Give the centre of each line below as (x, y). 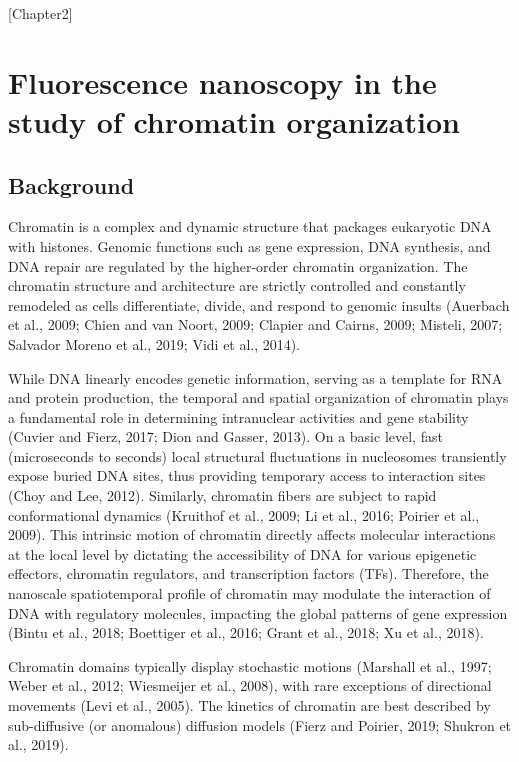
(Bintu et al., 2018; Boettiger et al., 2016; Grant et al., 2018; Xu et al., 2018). (246, 632)
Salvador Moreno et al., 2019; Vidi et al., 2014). (154, 343)
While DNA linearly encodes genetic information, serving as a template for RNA (255, 377)
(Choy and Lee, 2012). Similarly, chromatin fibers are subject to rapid (222, 495)
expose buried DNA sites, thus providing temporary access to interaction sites (247, 475)
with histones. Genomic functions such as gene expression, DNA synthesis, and (249, 245)
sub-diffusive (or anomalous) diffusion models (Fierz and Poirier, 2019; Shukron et (260, 724)
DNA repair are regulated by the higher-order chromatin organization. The (238, 265)
